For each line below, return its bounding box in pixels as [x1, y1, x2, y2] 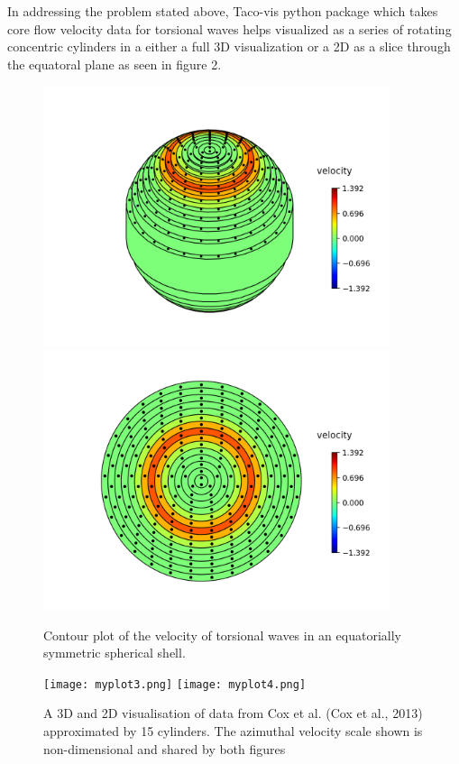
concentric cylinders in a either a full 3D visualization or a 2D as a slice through [7, 37, 451, 56]
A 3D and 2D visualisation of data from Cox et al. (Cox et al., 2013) [43, 704, 423, 723]
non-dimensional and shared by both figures [43, 739, 286, 758]
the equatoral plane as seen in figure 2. [7, 54, 222, 73]
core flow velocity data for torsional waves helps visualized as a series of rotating [7, 19, 452, 38]
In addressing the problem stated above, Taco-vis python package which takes [7, 2, 438, 20]
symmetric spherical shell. [43, 643, 186, 662]
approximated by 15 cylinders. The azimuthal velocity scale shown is [43, 722, 423, 740]
